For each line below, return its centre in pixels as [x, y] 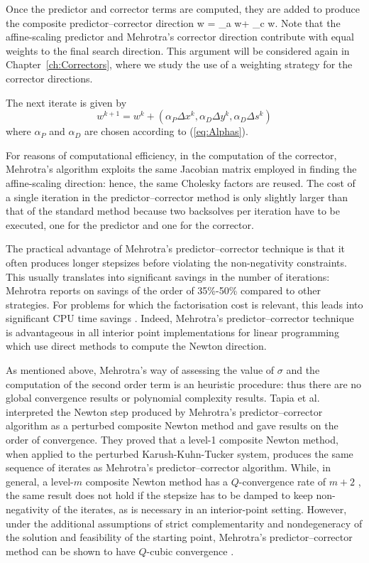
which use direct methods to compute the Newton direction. [136, 346]
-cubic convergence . [190, 551]
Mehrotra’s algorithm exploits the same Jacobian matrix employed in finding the [181, 169]
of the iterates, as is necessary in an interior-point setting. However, [199, 509]
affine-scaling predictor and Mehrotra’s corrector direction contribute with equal [180, 37]
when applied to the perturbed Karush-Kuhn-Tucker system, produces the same [180, 453]
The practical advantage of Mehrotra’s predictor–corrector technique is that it [176, 248]
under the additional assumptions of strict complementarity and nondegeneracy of [184, 523]
